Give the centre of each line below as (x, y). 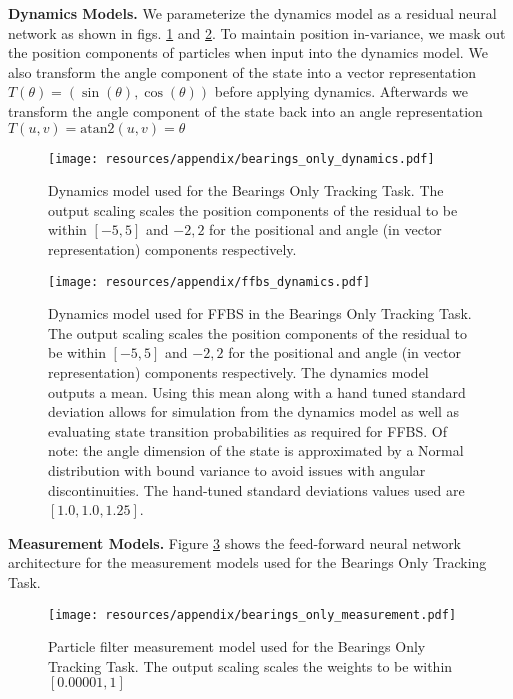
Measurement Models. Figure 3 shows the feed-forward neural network (235, 542)
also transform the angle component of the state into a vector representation (242, 71)
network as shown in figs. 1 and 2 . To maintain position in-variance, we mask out (257, 32)
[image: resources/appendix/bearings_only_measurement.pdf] (252, 614)
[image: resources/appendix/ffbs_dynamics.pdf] (209, 281)
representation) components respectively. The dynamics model (238, 372)
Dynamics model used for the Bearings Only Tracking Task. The (246, 190)
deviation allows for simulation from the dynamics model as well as (254, 411)
